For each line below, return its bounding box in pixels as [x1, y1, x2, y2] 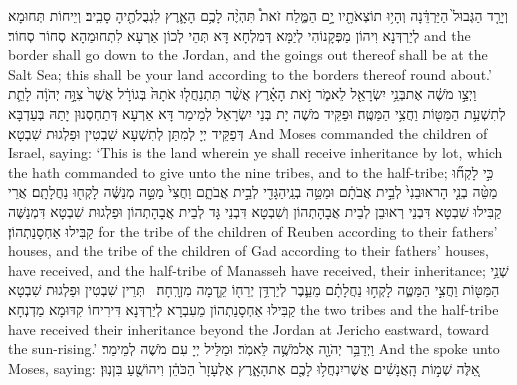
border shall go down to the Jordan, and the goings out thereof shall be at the [8, 44, 488, 65]
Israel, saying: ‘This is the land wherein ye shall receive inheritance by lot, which [8, 142, 503, 163]
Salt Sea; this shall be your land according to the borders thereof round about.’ [8, 63, 492, 84]
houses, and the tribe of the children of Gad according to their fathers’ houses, [8, 240, 489, 261]
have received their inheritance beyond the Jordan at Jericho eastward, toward [8, 318, 490, 339]
